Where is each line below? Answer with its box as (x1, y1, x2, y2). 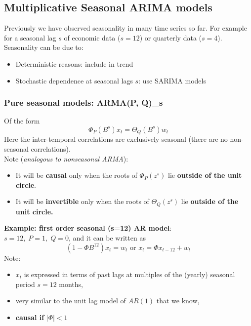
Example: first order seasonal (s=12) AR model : (4, 223, 172, 233)
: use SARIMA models (138, 75, 206, 85)
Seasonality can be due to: (4, 42, 84, 52)
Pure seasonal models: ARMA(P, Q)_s (4, 96, 163, 109)
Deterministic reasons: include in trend (15, 58, 133, 69)
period (15, 279, 35, 289)
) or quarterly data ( (139, 32, 202, 42)
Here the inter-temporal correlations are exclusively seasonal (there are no (4, 134, 228, 144)
